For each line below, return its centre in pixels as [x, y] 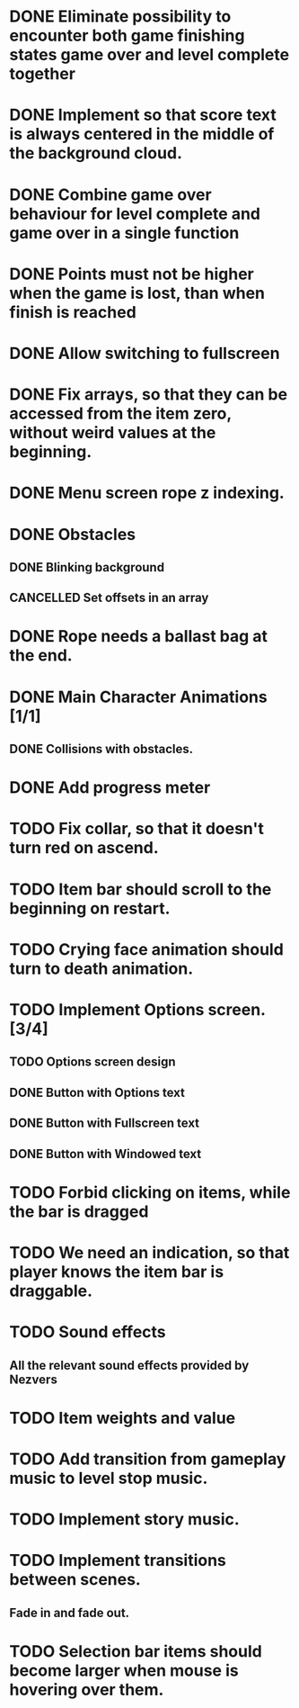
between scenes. [75, 1580]
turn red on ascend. [84, 848]
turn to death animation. [101, 968]
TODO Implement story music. [124, 1519]
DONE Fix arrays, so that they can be [149, 395]
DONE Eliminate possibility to [120, 17]
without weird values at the [113, 433]
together [43, 74]
